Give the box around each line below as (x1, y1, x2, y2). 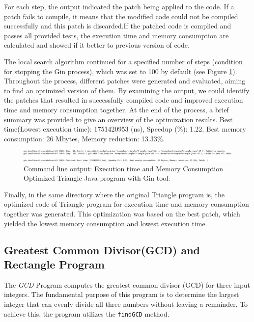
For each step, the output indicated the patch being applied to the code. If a (4, 1, 234, 11)
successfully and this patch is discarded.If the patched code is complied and (4, 21, 231, 31)
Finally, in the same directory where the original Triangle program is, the (4, 189, 225, 199)
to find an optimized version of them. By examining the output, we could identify (4, 85, 250, 95)
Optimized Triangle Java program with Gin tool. (24, 173, 170, 183)
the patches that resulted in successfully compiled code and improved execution (4, 95, 243, 105)
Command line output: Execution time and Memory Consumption (24, 163, 223, 173)
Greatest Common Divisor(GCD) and (4, 242, 200, 257)
